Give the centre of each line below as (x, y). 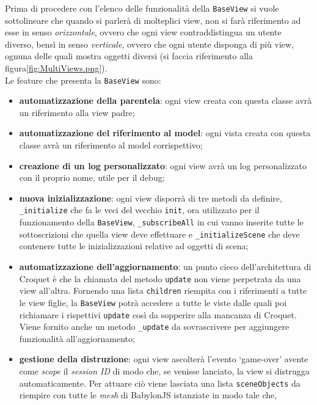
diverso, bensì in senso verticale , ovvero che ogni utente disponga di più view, (150, 44)
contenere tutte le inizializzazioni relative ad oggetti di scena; (134, 246)
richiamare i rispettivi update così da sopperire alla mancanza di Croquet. (158, 314)
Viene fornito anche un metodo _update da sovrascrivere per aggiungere (154, 327)
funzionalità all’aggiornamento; (77, 338)
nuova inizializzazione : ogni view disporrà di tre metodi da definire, (151, 198)
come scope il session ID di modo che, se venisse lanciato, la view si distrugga (164, 371)
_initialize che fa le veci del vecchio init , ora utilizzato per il (139, 210)
